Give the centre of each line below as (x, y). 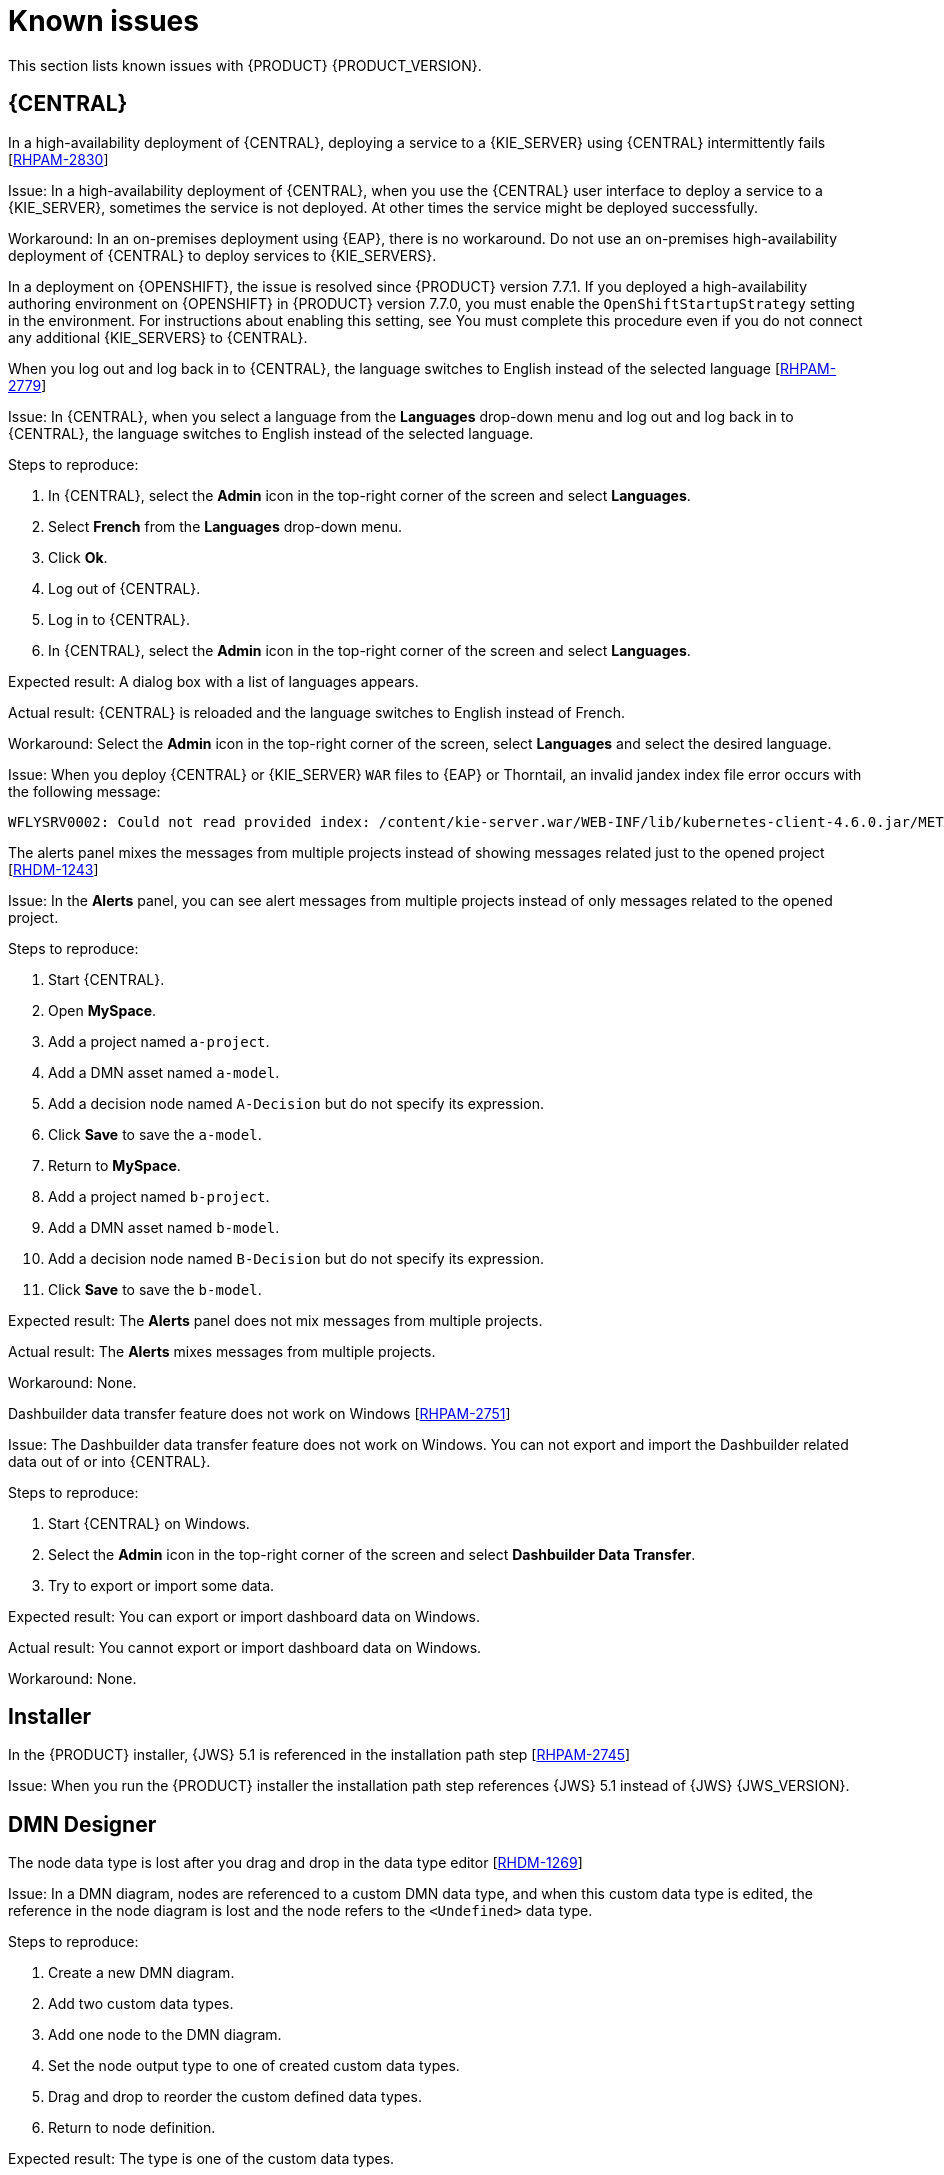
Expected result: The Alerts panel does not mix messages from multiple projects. (275, 1320)
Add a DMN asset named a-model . (164, 1072)
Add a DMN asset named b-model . (164, 1227)
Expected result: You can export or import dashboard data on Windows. (244, 1616)
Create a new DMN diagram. (141, 1973)
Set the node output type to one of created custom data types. (254, 2066)
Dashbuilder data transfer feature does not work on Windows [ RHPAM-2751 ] (259, 1413)
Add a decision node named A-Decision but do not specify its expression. (296, 1103)
